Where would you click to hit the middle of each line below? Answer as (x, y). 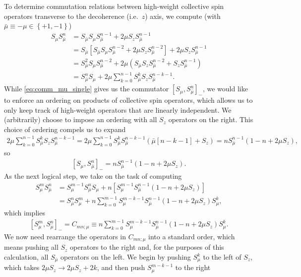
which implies (25, 213)
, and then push (121, 267)
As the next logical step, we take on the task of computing (93, 176)
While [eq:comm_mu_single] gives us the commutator (87, 89)
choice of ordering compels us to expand (65, 129)
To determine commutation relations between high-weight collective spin (114, 6)
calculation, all (26, 257)
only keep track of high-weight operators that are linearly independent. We (118, 109)
